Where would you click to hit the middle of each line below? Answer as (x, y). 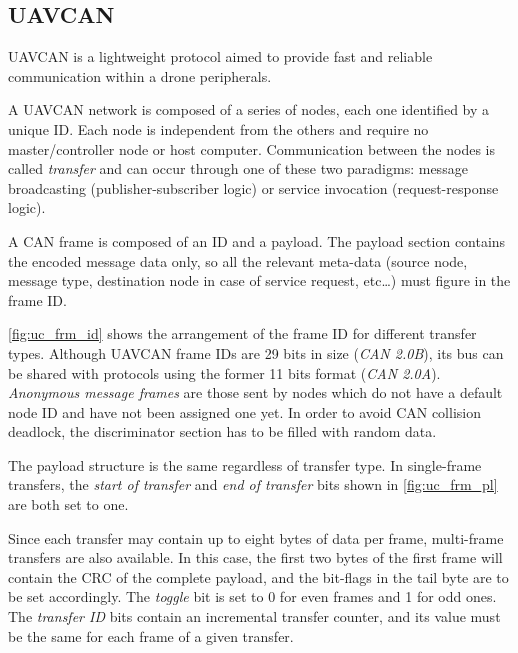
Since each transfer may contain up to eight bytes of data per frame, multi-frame (256, 537)
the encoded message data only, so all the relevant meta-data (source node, (238, 260)
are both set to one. (68, 504)
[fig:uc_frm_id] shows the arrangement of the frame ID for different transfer (242, 333)
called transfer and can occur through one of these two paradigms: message (238, 168)
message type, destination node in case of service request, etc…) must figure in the (259, 280)
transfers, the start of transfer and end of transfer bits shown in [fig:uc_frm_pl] (253, 484)
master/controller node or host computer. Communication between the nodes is (251, 148)
